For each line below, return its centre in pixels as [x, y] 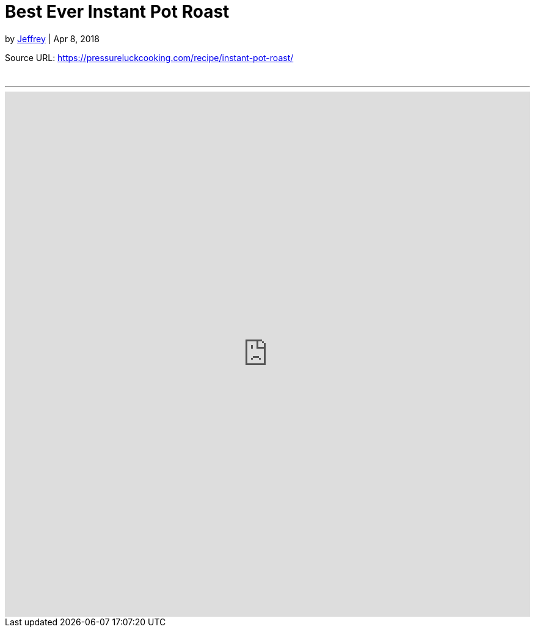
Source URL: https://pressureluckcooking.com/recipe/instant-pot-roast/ [149, 57]
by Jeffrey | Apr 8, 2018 [52, 38]
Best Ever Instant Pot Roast [117, 12]
